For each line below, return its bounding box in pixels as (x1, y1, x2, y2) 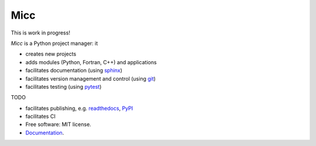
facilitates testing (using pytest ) (25, 83, 102, 90)
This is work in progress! (11, 29, 70, 36)
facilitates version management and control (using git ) (25, 75, 156, 82)
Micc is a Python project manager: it (11, 40, 98, 47)
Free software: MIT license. (25, 121, 92, 128)
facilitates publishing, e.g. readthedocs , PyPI (25, 105, 133, 112)
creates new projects (25, 50, 77, 58)
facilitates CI (25, 113, 56, 120)
